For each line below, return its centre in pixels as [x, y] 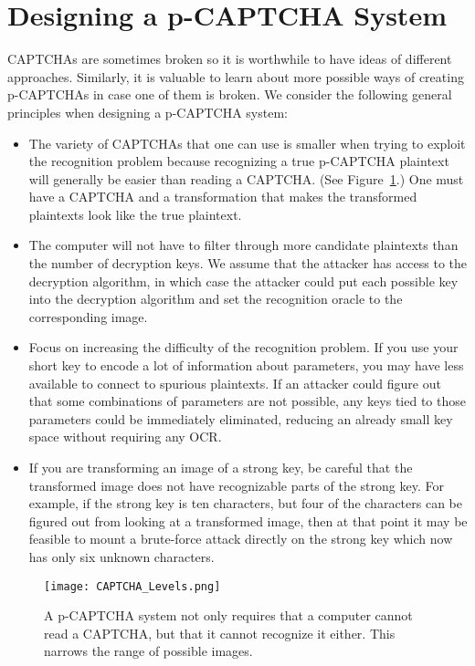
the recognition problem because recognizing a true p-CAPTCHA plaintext [239, 161]
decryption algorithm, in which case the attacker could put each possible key [243, 281]
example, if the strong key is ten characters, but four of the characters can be [245, 503]
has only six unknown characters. [121, 556]
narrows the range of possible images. [148, 651]
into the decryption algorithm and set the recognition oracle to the [216, 299]
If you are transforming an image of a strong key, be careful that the [221, 467]
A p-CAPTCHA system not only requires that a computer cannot [228, 615]
